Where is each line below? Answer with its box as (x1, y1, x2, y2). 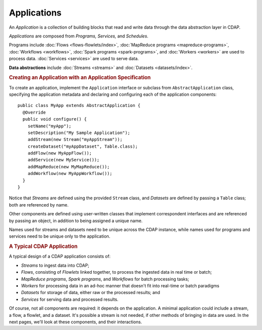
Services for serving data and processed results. (21, 296, 119, 302)
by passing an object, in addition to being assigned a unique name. (9, 218, 143, 224)
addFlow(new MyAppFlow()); (27, 151, 92, 156)
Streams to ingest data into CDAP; (21, 262, 89, 268)
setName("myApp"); (27, 123, 72, 129)
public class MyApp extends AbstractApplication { (17, 103, 141, 108)
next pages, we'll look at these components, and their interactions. (9, 319, 142, 325)
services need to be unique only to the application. (9, 233, 111, 239)
